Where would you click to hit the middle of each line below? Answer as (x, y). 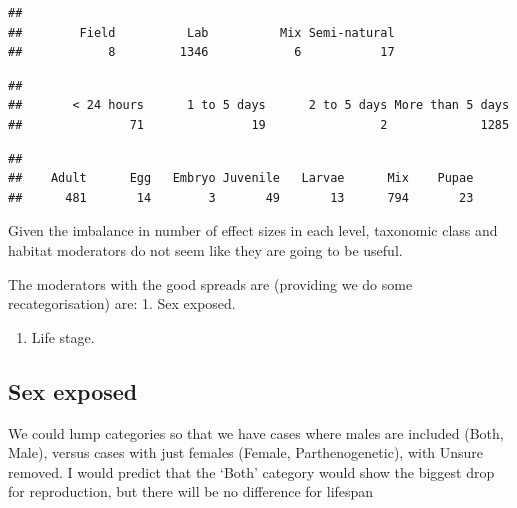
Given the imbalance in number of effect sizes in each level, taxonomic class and (253, 230)
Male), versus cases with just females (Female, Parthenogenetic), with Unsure (246, 452)
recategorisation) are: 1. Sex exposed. (122, 303)
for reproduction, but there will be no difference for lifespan (191, 491)
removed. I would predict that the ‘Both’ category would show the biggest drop (251, 471)
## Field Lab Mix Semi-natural (201, 32)
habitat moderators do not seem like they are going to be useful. (205, 249)
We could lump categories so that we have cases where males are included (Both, (256, 432)
